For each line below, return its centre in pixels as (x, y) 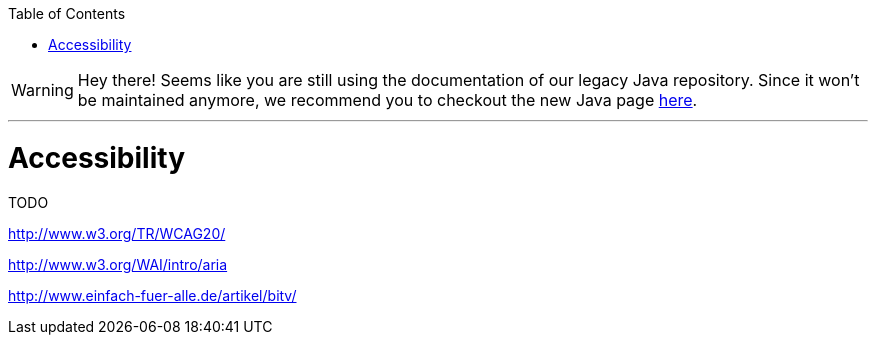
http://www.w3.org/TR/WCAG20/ (117, 233)
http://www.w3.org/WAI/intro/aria (118, 264)
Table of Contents (67, 13)
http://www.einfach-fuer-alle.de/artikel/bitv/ (152, 295)
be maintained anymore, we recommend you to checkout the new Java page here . (387, 100)
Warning (42, 90)
